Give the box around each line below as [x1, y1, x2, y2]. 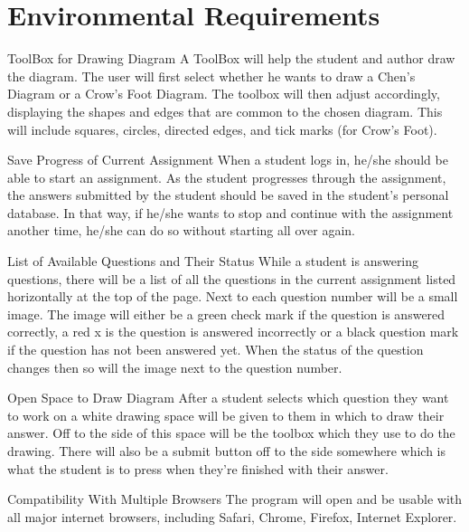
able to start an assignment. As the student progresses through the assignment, [7, 167, 446, 186]
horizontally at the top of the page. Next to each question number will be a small [7, 287, 458, 306]
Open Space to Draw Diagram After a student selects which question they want [7, 388, 449, 407]
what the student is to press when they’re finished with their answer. [7, 459, 389, 478]
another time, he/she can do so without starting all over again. [7, 221, 355, 240]
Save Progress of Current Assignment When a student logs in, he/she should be [7, 150, 448, 169]
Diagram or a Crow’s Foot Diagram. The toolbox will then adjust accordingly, [7, 84, 440, 103]
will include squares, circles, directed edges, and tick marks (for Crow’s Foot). [7, 119, 437, 138]
